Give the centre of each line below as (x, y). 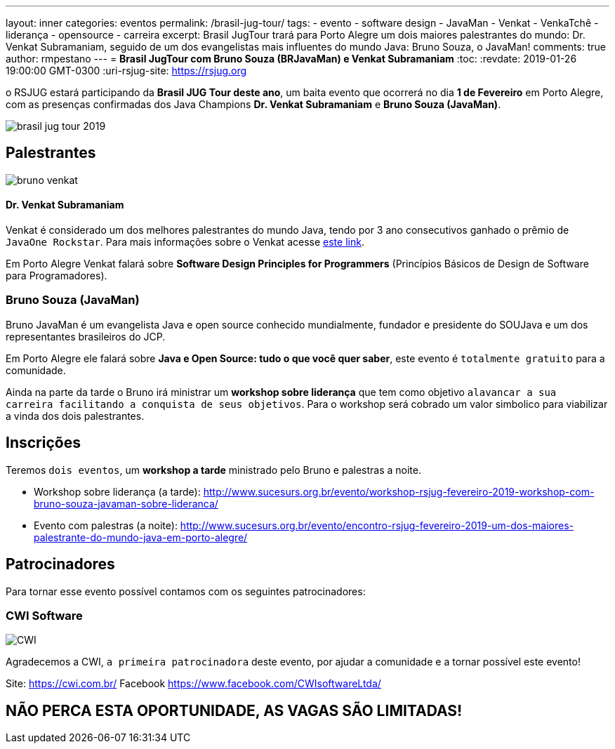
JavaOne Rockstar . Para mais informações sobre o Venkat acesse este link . (185, 242)
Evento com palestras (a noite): (106, 525)
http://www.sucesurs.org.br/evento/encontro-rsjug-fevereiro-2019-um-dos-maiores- (377, 525)
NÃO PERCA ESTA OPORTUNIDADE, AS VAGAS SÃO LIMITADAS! (234, 710)
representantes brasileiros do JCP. (86, 336)
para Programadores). (57, 276)
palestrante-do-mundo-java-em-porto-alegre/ (141, 537)
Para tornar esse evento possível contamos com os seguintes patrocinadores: (186, 591)
